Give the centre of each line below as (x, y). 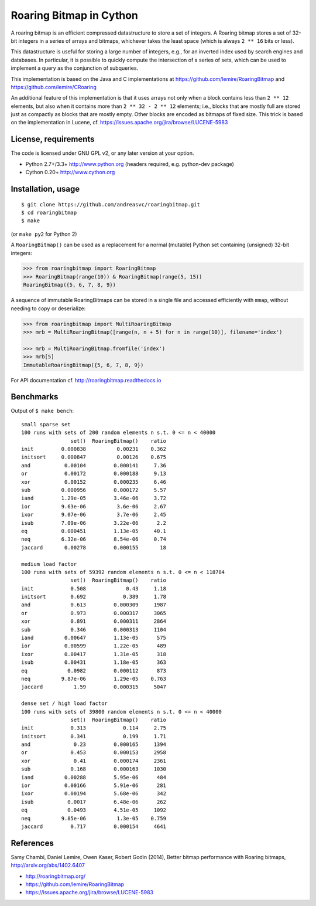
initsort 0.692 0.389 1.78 (94, 597)
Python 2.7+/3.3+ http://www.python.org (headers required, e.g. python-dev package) (130, 164)
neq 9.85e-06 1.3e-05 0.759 (94, 818)
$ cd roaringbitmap (49, 212)
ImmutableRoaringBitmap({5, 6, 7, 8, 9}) (83, 365)
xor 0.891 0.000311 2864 (94, 621)
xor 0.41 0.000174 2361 (94, 761)
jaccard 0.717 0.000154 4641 (94, 827)
